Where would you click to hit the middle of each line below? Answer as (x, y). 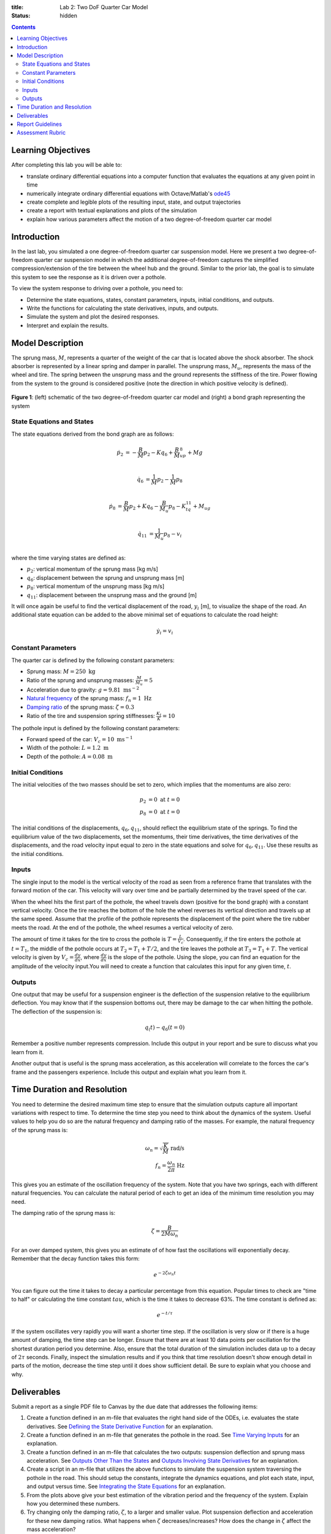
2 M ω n (169, 1235)
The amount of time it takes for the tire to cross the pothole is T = (94, 939)
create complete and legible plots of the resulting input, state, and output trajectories (134, 202)
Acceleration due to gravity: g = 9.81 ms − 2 (83, 689)
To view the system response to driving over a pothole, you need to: (97, 288)
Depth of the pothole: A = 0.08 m (70, 756)
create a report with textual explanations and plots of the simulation (112, 210)
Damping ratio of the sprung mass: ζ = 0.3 (81, 707)
